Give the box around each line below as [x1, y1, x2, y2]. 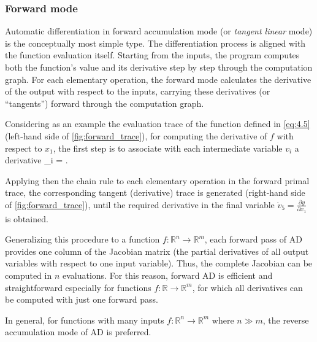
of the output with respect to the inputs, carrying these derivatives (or [5, 85, 270, 98]
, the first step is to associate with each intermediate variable [53, 141, 283, 154]
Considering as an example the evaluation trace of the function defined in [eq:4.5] [5, 117, 310, 130]
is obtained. [5, 212, 48, 225]
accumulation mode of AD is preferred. [5, 325, 151, 338]
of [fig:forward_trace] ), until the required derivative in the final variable [5, 198, 275, 211]
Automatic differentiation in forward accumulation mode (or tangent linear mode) [5, 25, 313, 37]
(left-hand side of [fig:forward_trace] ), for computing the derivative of [5, 129, 267, 142]
